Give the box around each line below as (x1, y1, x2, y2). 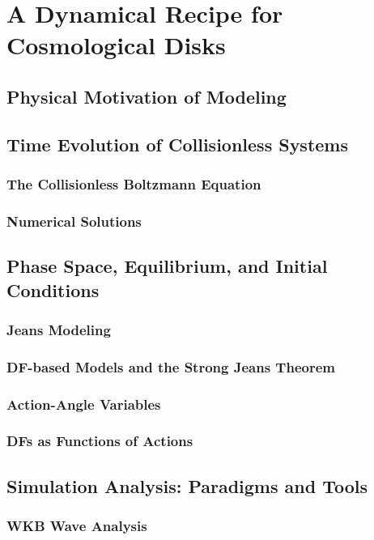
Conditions (6, 277, 100, 302)
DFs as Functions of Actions (6, 431, 193, 451)
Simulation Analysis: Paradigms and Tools (6, 473, 368, 498)
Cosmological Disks (6, 28, 226, 62)
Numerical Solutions (6, 210, 142, 231)
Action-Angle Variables (6, 393, 161, 414)
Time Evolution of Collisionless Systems (6, 131, 349, 156)
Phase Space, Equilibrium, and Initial (6, 253, 328, 279)
